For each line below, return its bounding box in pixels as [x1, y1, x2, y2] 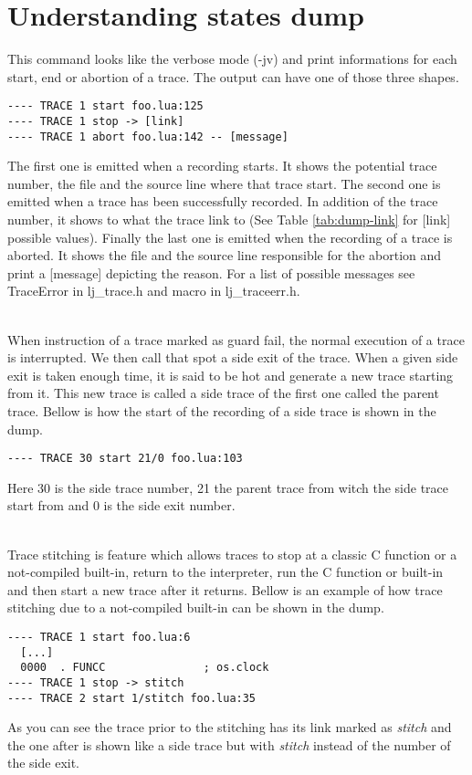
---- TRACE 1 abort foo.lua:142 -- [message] [7, 130, 288, 143]
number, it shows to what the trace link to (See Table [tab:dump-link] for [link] [7, 210, 451, 229]
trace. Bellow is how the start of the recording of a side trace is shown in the [7, 402, 436, 420]
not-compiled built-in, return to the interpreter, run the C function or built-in [7, 562, 444, 581]
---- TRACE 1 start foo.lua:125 [7, 99, 204, 113]
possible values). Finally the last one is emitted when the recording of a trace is [7, 227, 453, 246]
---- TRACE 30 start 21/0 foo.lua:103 [7, 452, 243, 466]
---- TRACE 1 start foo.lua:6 [7, 631, 191, 644]
